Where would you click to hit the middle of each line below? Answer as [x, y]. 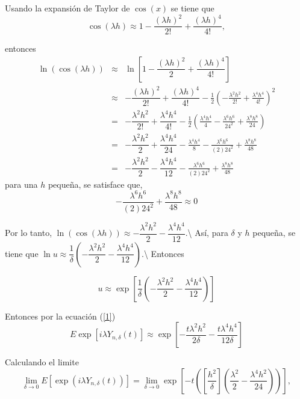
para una [21, 184]
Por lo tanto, [29, 233]
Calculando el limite [42, 362]
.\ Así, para [207, 233]
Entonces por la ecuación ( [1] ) [60, 316]
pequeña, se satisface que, [95, 184]
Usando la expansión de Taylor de [67, 8]
